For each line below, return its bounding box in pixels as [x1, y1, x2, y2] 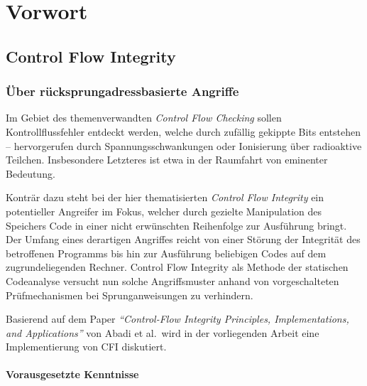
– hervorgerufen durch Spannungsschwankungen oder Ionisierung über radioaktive [6, 138, 362, 153]
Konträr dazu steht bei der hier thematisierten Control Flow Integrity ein [6, 190, 324, 205]
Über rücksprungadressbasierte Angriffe [6, 82, 239, 100]
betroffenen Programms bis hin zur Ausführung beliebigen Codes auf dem [6, 245, 327, 260]
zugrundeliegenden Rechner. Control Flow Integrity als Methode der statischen [6, 259, 349, 274]
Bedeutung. [6, 166, 55, 181]
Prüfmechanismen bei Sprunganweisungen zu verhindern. [6, 287, 253, 302]
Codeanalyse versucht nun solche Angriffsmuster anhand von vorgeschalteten [6, 273, 339, 288]
